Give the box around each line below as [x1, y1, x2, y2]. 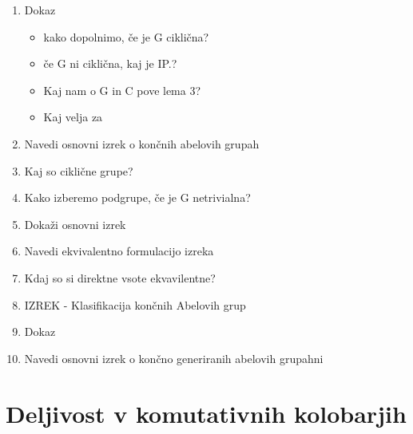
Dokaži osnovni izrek [24, 215, 126, 232]
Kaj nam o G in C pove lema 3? [43, 81, 201, 98]
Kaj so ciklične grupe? [24, 162, 133, 179]
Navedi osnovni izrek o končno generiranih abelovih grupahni [24, 349, 324, 366]
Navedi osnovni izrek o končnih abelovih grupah [24, 135, 260, 152]
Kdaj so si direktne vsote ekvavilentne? [24, 269, 216, 286]
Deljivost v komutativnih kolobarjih [6, 397, 407, 429]
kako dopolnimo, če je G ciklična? [43, 28, 209, 45]
